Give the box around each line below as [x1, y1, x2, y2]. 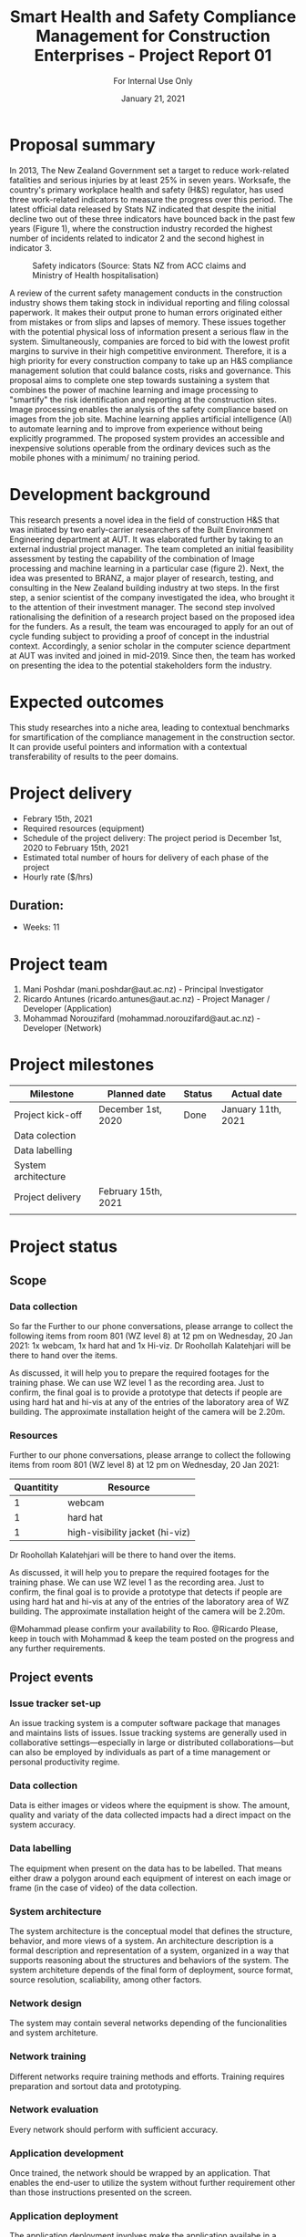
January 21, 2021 [121, 93, 185, 104]
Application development [9, 2147, 125, 2159]
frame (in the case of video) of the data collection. [9, 1882, 198, 1893]
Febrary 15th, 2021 [22, 813, 93, 824]
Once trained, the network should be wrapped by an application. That [9, 2168, 270, 2179]
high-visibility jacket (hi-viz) [66, 1526, 191, 1539]
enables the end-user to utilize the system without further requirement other [9, 2178, 296, 2189]
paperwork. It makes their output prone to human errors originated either [9, 307, 283, 317]
